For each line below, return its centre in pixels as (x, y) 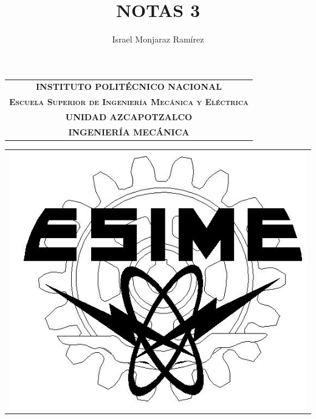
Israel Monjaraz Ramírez (158, 39)
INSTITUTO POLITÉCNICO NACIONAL (129, 87)
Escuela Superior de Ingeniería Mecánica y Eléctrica (129, 102)
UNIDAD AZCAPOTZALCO (129, 117)
